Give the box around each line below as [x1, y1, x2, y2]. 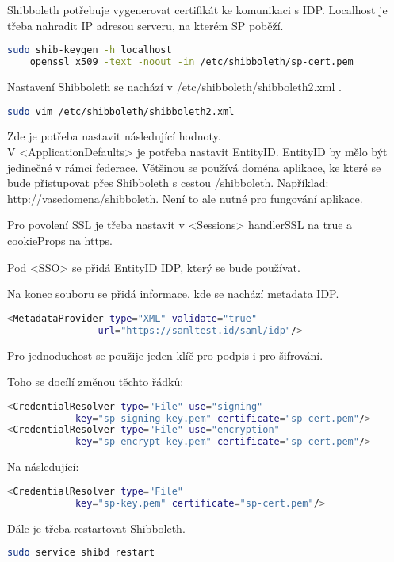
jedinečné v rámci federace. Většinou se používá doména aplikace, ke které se [7, 159, 381, 175]
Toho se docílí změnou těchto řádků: [7, 373, 184, 390]
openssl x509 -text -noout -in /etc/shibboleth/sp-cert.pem [29, 56, 354, 68]
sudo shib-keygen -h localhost [7, 44, 172, 56]
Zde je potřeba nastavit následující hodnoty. [7, 128, 221, 144]
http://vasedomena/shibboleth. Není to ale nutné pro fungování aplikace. [7, 189, 363, 206]
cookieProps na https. [7, 231, 113, 248]
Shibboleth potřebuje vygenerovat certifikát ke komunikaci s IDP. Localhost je [7, 2, 388, 17]
